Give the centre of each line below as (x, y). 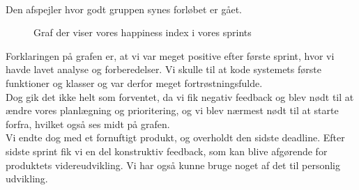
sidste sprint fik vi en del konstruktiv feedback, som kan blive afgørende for (167, 151)
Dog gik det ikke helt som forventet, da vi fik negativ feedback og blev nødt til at (180, 96)
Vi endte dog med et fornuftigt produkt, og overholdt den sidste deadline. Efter (175, 137)
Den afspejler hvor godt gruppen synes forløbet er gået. (124, 9)
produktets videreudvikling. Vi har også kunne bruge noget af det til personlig (173, 165)
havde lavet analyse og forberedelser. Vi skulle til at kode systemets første (163, 69)
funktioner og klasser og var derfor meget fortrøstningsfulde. (134, 82)
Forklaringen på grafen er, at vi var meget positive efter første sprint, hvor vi (170, 55)
